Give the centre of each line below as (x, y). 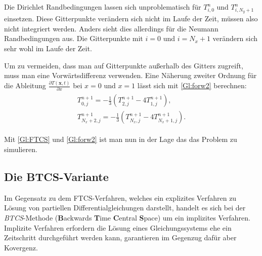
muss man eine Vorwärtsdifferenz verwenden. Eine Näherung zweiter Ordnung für (130, 75)
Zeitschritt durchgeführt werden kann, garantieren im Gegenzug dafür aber (120, 237)
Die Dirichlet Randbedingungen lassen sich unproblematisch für (103, 7)
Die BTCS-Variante (56, 177)
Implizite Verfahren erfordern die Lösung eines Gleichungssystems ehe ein (118, 227)
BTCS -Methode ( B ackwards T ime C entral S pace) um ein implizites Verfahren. (127, 218)
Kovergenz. (21, 247)
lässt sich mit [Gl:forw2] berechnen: (192, 85)
